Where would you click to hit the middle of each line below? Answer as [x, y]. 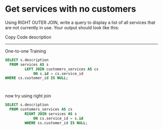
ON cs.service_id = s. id [58, 118]
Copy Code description [28, 37]
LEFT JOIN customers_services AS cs [61, 69]
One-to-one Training [25, 51]
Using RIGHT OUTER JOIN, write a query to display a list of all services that [80, 22]
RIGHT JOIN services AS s [51, 114]
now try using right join [28, 96]
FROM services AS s [29, 64]
